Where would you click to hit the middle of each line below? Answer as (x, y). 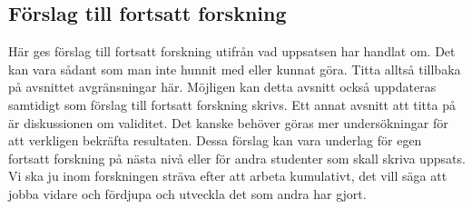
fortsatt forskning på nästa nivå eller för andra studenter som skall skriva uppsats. (237, 158)
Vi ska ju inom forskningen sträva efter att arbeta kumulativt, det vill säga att (228, 176)
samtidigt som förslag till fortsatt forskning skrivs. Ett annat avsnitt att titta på (232, 104)
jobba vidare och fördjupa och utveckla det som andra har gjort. (187, 193)
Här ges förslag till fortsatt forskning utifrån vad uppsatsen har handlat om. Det (232, 51)
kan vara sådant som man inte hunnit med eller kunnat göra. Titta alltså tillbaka (235, 69)
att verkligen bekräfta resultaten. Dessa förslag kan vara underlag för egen (215, 140)
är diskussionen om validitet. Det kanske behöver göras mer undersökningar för (228, 122)
